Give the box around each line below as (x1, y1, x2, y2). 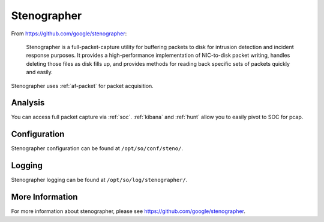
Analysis (11, 98, 45, 108)
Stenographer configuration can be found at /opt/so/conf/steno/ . (11, 145, 183, 152)
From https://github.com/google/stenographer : (11, 30, 127, 37)
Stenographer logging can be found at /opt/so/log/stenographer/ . (11, 177, 188, 184)
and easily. (26, 69, 53, 76)
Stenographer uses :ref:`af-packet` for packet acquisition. (11, 82, 154, 89)
